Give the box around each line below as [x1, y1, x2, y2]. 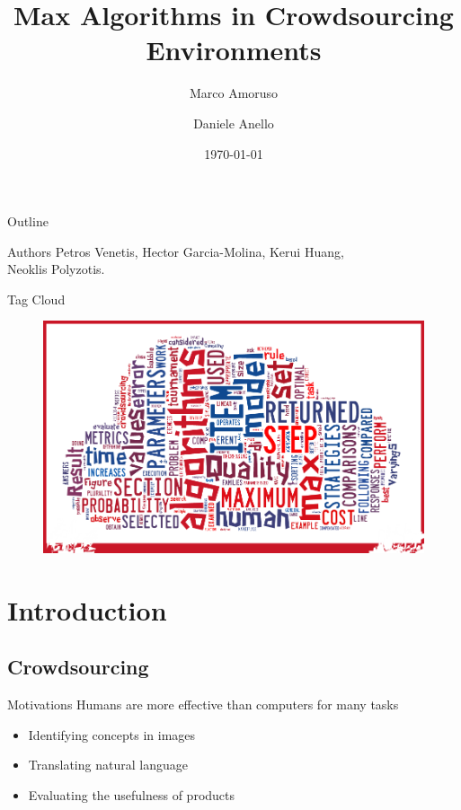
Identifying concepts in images [28, 725, 196, 744]
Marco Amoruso [189, 84, 279, 102]
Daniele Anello [193, 113, 274, 132]
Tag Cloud [7, 289, 66, 308]
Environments [146, 31, 322, 68]
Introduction [7, 591, 167, 628]
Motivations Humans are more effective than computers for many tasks [7, 695, 399, 714]
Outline [7, 212, 49, 231]
